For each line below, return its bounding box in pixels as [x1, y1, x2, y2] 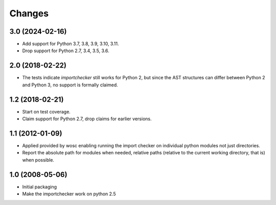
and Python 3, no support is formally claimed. [22, 82, 119, 88]
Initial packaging [22, 184, 57, 190]
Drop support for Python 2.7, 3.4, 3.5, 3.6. [22, 48, 109, 54]
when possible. [22, 156, 55, 163]
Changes [9, 8, 49, 19]
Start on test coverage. [22, 108, 71, 115]
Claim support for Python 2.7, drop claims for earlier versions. [22, 116, 152, 122]
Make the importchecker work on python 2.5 [22, 191, 116, 197]
